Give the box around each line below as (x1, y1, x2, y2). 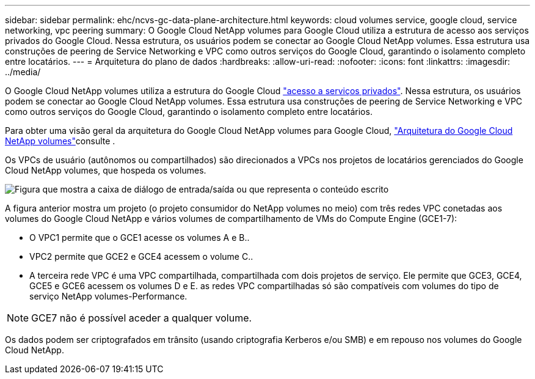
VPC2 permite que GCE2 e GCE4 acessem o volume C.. (29, 251, 253, 262)
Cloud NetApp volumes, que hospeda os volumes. (5, 165, 206, 175)
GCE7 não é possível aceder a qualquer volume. (31, 312, 252, 324)
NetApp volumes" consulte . (5, 136, 115, 146)
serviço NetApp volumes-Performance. (29, 291, 187, 301)
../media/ (5, 67, 41, 77)
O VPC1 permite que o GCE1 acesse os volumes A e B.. (29, 232, 250, 243)
